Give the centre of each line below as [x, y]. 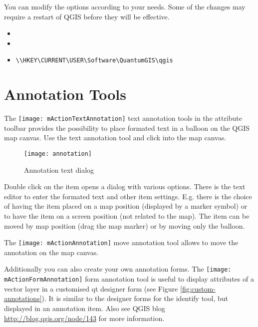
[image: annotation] [58, 154]
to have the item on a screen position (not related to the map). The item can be [127, 216]
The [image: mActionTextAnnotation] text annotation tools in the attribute [123, 118]
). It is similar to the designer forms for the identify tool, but [135, 298]
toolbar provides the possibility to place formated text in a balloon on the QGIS [127, 128]
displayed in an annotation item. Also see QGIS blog [85, 308]
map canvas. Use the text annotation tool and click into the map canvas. [115, 138]
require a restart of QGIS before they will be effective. [87, 16]
